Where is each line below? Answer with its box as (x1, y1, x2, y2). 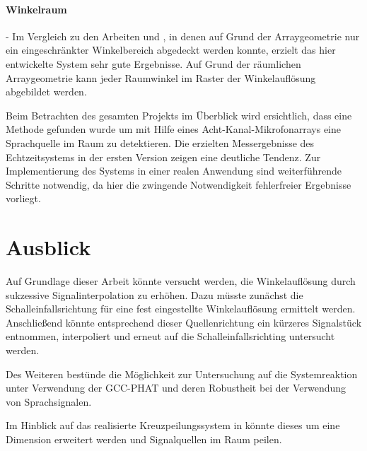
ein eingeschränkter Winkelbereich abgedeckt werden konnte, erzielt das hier (6, 42, 336, 57)
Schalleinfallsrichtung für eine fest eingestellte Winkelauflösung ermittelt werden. (6, 301, 356, 316)
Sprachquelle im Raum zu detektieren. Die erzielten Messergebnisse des (6, 135, 315, 150)
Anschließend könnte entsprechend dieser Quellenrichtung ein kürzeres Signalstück (6, 315, 362, 329)
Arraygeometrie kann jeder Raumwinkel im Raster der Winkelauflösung (6, 70, 316, 85)
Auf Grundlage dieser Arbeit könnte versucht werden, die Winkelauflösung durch (6, 274, 356, 288)
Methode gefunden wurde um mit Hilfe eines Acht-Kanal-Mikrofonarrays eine (6, 122, 341, 136)
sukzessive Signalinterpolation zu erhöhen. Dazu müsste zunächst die (6, 287, 303, 302)
